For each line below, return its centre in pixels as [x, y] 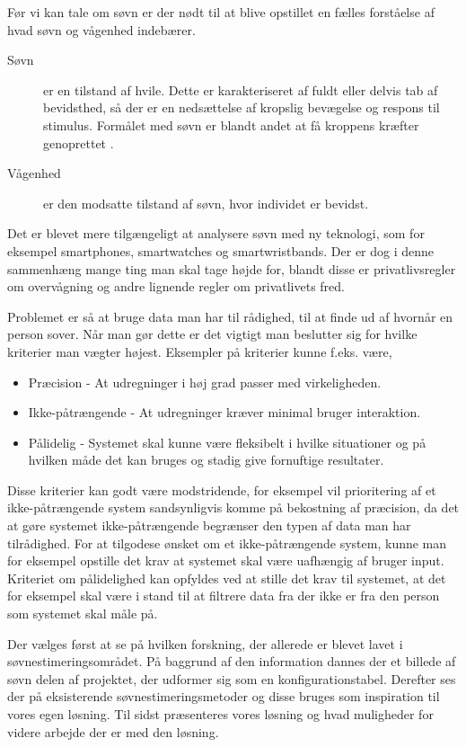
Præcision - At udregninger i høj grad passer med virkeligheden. [205, 382]
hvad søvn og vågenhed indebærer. [101, 29]
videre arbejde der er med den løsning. [113, 731]
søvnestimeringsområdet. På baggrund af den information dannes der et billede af [232, 661]
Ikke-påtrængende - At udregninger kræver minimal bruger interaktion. [224, 412]
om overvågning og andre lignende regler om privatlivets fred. [176, 286]
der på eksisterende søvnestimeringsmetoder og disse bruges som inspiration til [224, 696]
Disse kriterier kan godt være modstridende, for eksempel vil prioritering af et [222, 489]
